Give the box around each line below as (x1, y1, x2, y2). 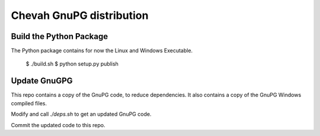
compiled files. (11, 99, 47, 106)
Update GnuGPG (11, 76, 73, 86)
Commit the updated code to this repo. (11, 121, 106, 128)
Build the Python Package (11, 31, 108, 41)
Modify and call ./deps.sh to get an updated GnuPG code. (11, 111, 152, 118)
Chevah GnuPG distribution (11, 9, 149, 22)
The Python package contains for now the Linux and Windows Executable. (11, 47, 193, 54)
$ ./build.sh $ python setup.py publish (25, 60, 119, 67)
